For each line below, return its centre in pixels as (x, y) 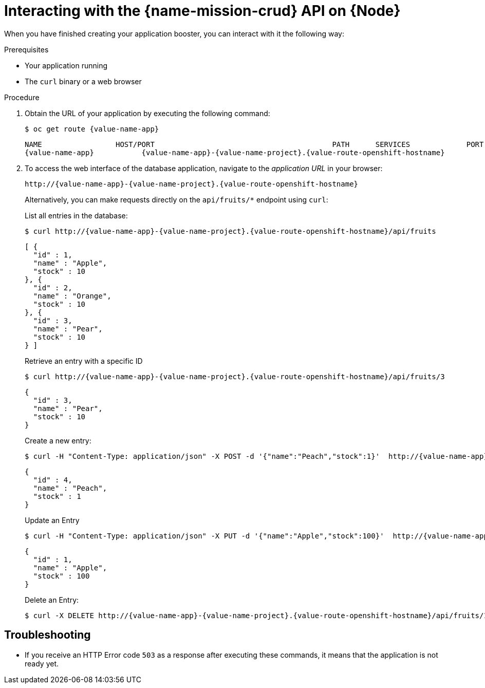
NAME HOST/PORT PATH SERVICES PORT (254, 144)
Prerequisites (26, 49)
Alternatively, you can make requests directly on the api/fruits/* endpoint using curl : (176, 199)
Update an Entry (52, 520)
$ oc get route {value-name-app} (92, 129)
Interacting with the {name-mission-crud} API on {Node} (202, 11)
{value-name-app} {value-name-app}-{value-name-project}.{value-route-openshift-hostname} (235, 152)
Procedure (22, 97)
